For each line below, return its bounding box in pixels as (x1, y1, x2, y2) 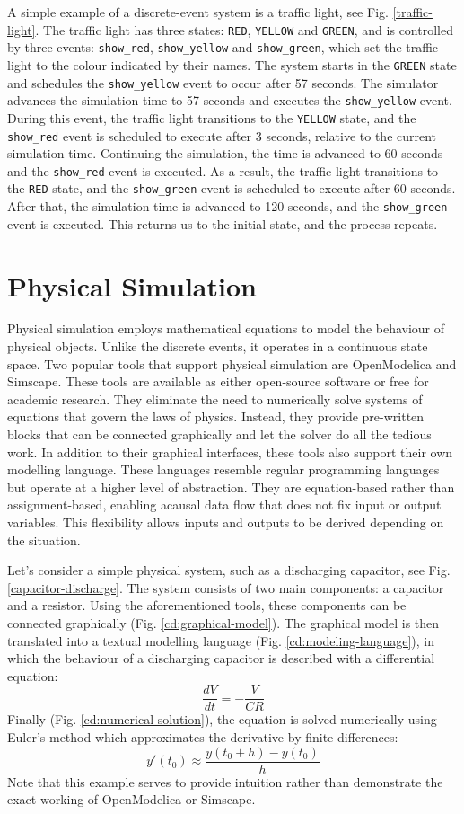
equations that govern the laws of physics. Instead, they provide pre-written (7, 407, 425, 426)
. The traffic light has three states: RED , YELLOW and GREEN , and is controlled (35, 20, 453, 39)
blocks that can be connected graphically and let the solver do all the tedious (7, 425, 432, 444)
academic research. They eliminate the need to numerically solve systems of (7, 389, 423, 408)
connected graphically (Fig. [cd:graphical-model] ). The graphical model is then (7, 613, 440, 632)
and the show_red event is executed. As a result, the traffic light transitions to (7, 161, 439, 180)
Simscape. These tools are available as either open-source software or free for (7, 372, 429, 391)
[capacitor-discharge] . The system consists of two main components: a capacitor (7, 578, 444, 597)
